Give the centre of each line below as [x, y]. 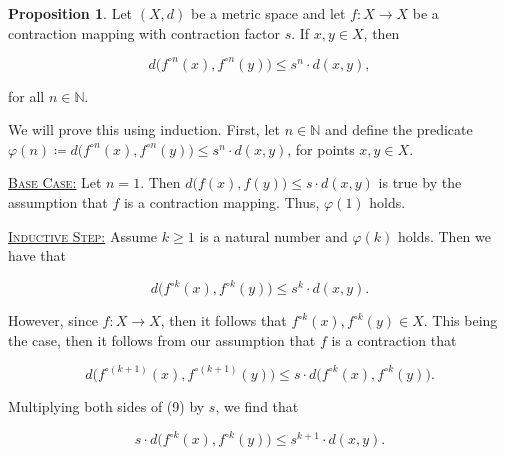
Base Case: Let [55, 182]
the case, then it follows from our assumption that [162, 339]
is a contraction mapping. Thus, [221, 202]
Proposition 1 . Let [70, 13]
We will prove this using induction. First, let [144, 129]
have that [37, 255]
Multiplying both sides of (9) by [106, 405]
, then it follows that [223, 320]
